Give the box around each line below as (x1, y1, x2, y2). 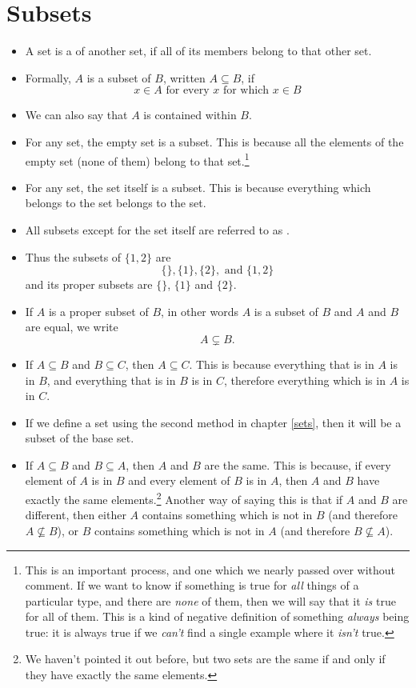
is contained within (143, 106, 237, 123)
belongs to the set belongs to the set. (25, 194, 206, 211)
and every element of (128, 472, 230, 489)
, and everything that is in (46, 371, 176, 388)
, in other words (161, 302, 239, 319)
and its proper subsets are (25, 276, 153, 293)
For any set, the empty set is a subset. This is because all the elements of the (25, 133, 404, 150)
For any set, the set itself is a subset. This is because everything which (25, 178, 371, 195)
